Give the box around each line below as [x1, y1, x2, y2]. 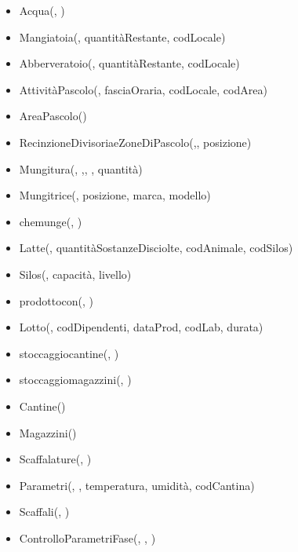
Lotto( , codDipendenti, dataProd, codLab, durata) [19, 319, 263, 335]
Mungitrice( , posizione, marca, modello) [19, 187, 211, 203]
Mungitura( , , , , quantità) [19, 160, 143, 177]
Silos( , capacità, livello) [19, 265, 132, 282]
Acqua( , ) [19, 2, 65, 18]
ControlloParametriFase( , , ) [19, 529, 156, 546]
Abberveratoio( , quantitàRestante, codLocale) [19, 55, 240, 71]
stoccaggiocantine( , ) [19, 345, 119, 361]
